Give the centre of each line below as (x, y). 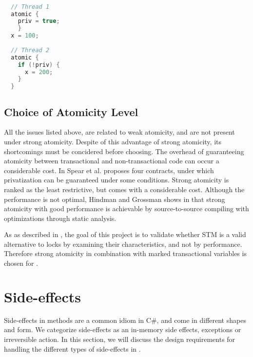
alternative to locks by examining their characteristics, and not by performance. (123, 244)
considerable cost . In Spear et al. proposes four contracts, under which (109, 170)
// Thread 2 (30, 50)
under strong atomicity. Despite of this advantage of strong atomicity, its (113, 141)
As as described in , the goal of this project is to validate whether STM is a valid (125, 234)
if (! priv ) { (39, 65)
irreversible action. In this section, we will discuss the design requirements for (120, 339)
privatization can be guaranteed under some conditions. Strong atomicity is (117, 180)
